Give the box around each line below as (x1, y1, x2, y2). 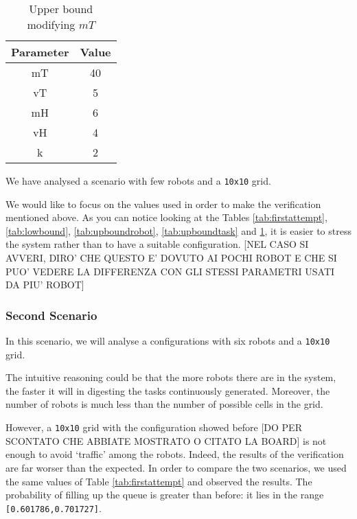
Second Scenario (5, 306, 97, 323)
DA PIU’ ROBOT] (5, 277, 84, 292)
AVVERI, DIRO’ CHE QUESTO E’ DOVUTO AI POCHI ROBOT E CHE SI (5, 251, 337, 265)
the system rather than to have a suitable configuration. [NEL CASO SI (5, 237, 309, 251)
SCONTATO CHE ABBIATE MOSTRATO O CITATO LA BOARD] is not (5, 433, 327, 448)
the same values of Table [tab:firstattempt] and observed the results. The (5, 474, 312, 488)
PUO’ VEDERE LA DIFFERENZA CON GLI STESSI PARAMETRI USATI (5, 264, 335, 278)
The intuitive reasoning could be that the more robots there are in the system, (5, 370, 336, 384)
